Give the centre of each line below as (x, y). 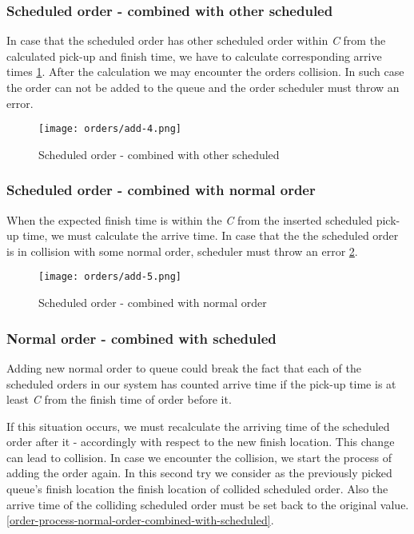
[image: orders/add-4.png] (110, 129)
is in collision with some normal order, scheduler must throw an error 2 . (182, 251)
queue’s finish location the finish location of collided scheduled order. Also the (197, 489)
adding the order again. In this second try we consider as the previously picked (199, 473)
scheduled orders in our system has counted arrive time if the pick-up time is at (201, 383)
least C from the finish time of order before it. (119, 399)
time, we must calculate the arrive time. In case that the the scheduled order (211, 235)
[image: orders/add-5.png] (110, 277)
